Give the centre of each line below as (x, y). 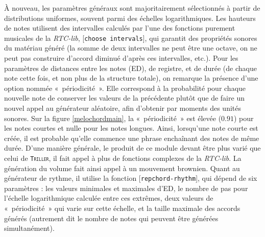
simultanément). (29, 228)
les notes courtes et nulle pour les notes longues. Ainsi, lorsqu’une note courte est (131, 128)
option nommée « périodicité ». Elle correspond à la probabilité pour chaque (125, 88)
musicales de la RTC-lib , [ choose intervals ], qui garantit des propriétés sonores (131, 38)
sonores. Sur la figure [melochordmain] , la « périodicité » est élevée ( (113, 118)
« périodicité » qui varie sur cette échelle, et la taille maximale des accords (122, 208)
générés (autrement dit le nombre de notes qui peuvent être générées (111, 218)
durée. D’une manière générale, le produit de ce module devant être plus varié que (132, 148)
